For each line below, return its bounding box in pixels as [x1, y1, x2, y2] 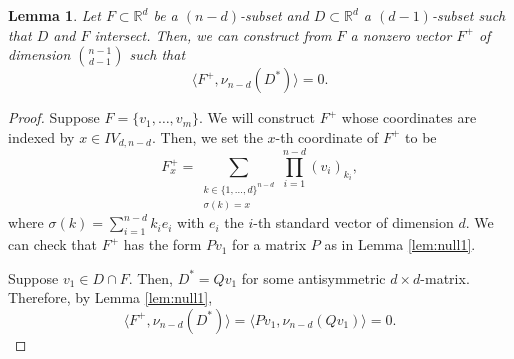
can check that [8, 234, 98, 255]
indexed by [8, 126, 75, 147]
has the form [123, 234, 202, 255]
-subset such [431, 5, 506, 25]
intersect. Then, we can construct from [94, 24, 332, 45]
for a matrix [232, 234, 307, 255]
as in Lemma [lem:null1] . [324, 234, 476, 255]
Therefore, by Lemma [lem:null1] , [8, 287, 213, 308]
